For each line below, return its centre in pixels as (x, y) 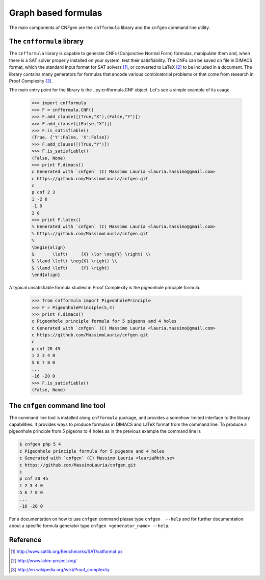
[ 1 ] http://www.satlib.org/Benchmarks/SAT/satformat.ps (66, 552)
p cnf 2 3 (43, 192)
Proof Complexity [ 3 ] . (31, 81)
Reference (25, 540)
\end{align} (46, 275)
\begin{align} (49, 247)
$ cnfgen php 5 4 (40, 444)
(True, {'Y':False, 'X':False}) (71, 137)
